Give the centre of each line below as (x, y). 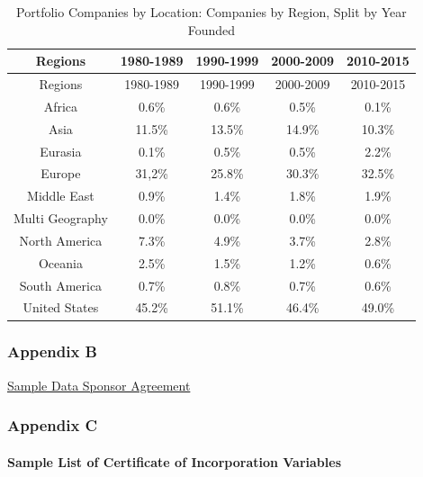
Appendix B (52, 351)
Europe (61, 173)
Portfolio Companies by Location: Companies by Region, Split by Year (211, 12)
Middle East (61, 196)
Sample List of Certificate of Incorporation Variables (175, 461)
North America (61, 240)
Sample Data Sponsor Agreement (99, 385)
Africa (61, 106)
